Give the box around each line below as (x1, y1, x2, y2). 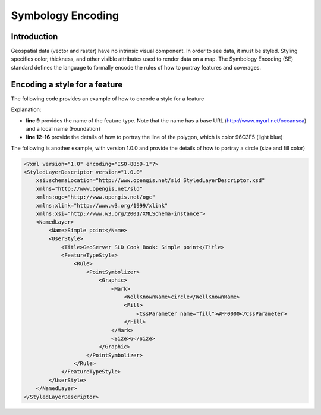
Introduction (11, 32, 58, 42)
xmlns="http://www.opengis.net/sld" (36, 185, 143, 192)
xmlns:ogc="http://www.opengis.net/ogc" (36, 194, 156, 200)
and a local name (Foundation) (26, 125, 100, 132)
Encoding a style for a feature (11, 79, 123, 89)
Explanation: (11, 106, 42, 113)
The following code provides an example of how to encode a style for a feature (11, 95, 204, 102)
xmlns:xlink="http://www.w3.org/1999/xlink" (36, 202, 168, 209)
